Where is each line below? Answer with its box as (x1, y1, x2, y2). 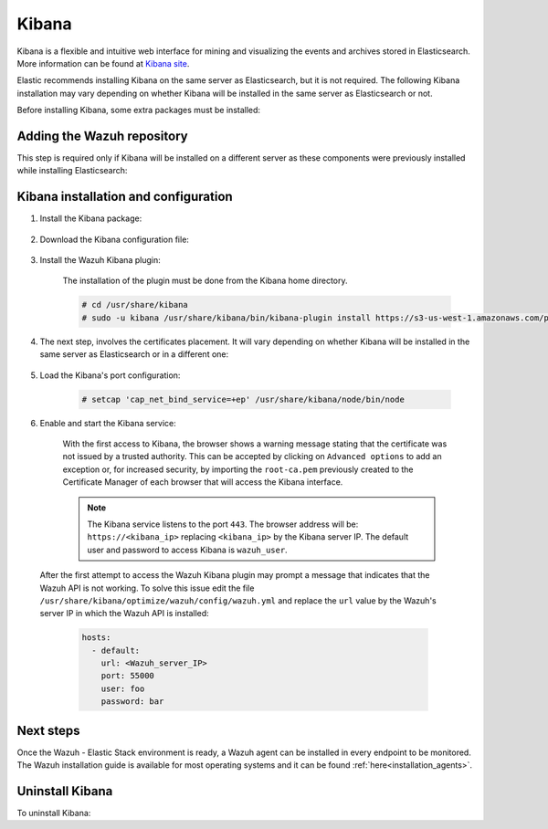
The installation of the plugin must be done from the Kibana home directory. (62, 275, 348, 287)
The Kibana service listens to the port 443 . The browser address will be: (87, 519, 359, 530)
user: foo (100, 683, 145, 694)
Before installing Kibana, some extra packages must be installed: (16, 105, 260, 116)
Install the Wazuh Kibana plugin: (39, 255, 161, 266)
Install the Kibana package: (39, 213, 142, 224)
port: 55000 (100, 671, 155, 681)
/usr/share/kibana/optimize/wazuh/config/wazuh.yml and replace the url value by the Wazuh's (39, 594, 437, 606)
